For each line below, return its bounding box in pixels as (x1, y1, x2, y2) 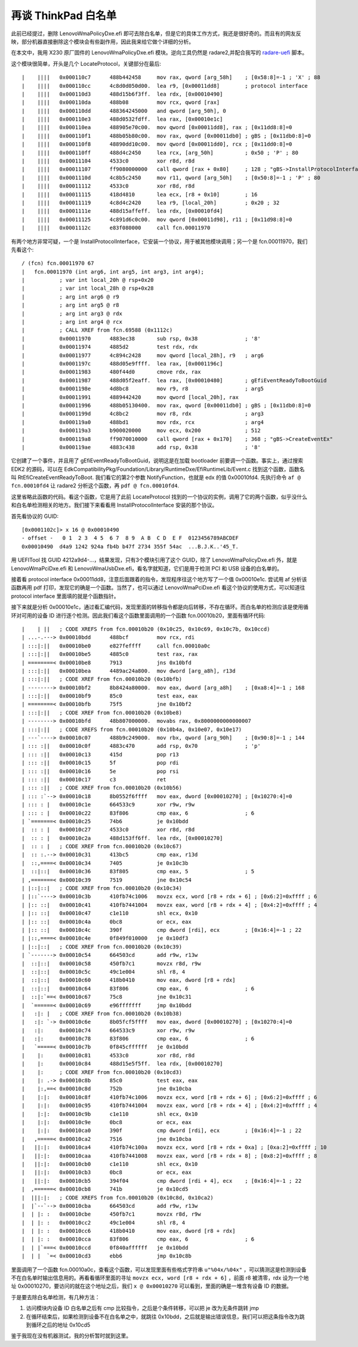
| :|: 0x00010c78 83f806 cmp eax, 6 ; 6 (21, 1035, 255, 1042)
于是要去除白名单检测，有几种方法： (11, 1293, 100, 1300)
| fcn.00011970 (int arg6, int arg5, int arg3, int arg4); (21, 268, 204, 275)
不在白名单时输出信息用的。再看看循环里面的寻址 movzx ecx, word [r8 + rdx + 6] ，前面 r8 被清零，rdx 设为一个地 (11, 1274, 309, 1281)
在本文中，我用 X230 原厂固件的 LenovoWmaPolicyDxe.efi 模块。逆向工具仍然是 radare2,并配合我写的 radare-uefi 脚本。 (11, 49, 307, 56)
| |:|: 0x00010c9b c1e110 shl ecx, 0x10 (21, 1110, 198, 1117)
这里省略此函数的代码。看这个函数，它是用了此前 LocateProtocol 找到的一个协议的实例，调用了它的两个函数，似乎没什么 (11, 493, 307, 500)
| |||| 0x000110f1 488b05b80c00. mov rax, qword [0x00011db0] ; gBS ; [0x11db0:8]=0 (21, 132, 311, 139)
